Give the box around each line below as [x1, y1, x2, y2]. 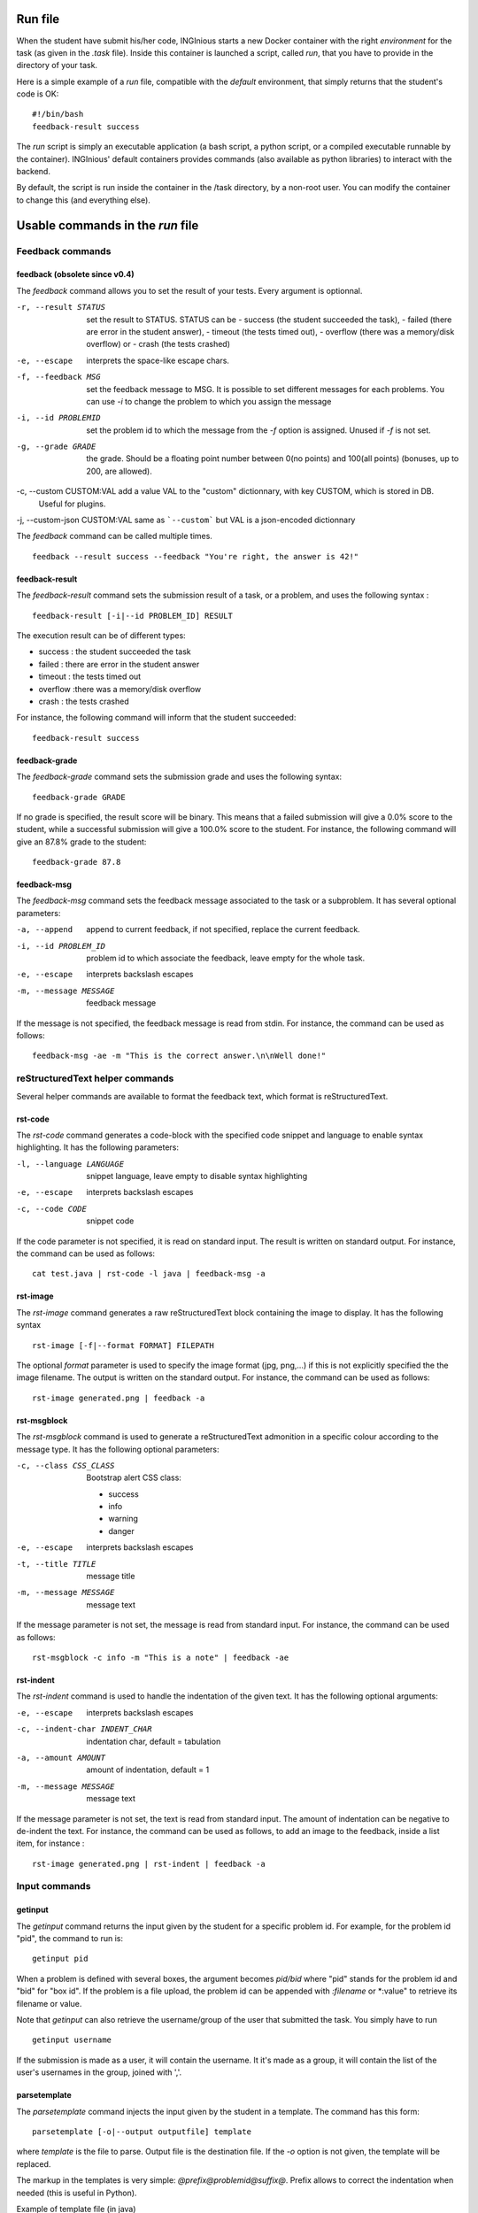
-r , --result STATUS [16, 302, 106, 312]
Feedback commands [16, 244, 112, 257]
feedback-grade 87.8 [32, 857, 121, 867]
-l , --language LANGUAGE [16, 1159, 124, 1168]
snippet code [86, 1215, 135, 1226]
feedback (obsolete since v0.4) [16, 269, 135, 280]
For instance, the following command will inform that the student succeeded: [16, 713, 297, 723]
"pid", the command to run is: [16, 1933, 124, 1944]
